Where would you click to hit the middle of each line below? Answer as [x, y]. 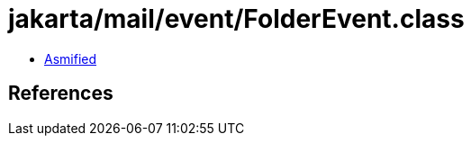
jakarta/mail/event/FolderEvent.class [236, 19]
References [61, 94]
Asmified [71, 58]
